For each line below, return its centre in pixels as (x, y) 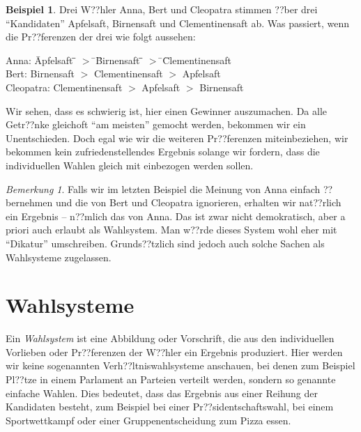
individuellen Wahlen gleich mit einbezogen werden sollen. (130, 165)
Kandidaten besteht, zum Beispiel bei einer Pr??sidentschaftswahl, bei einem (170, 407)
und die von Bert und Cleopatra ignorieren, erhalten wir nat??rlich (198, 202)
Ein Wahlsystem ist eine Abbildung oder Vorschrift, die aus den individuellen (170, 338)
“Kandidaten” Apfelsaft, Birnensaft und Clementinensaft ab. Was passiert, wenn (178, 23)
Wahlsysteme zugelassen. (59, 257)
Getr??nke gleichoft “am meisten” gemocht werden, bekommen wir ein (156, 124)
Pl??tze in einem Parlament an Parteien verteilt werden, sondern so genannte (171, 379)
